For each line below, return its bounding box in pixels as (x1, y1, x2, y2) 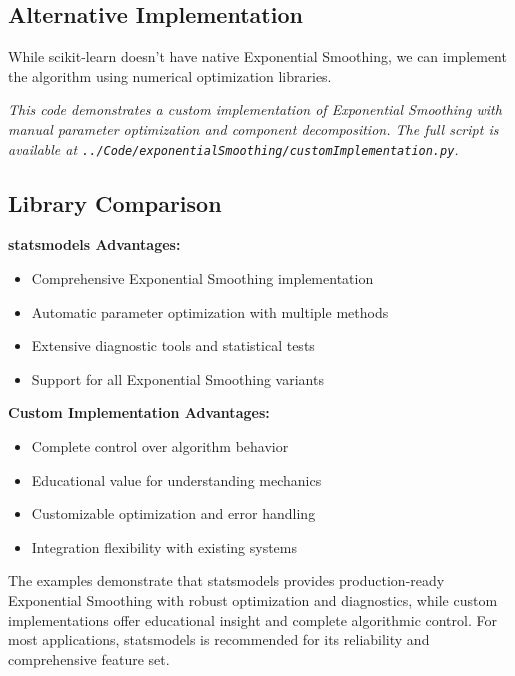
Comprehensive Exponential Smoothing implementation (31, 268, 374, 289)
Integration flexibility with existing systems (31, 536, 297, 557)
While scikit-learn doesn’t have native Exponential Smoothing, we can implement (8, 46, 507, 67)
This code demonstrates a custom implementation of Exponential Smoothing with (8, 99, 502, 120)
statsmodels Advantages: (8, 234, 181, 255)
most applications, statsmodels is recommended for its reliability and (8, 629, 430, 650)
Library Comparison (8, 187, 222, 218)
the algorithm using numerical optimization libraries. (8, 65, 332, 86)
